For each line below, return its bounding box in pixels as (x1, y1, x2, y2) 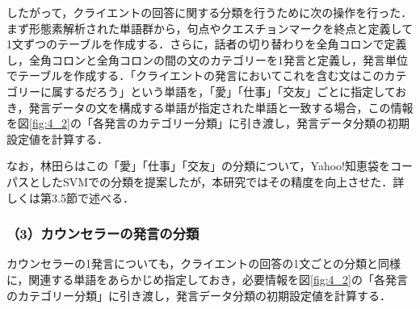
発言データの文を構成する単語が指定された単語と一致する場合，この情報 (28, 98, 414, 115)
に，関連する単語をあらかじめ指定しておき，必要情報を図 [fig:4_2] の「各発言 (6, 270, 409, 287)
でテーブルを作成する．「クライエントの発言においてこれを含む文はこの (6, 67, 384, 84)
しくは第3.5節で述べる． (6, 189, 134, 206)
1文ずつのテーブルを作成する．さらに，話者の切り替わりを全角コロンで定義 (6, 35, 407, 52)
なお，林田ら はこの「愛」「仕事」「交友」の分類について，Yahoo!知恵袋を (6, 157, 391, 174)
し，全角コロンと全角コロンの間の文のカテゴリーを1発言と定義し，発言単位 (6, 51, 408, 68)
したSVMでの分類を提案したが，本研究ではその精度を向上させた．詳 (40, 173, 405, 190)
